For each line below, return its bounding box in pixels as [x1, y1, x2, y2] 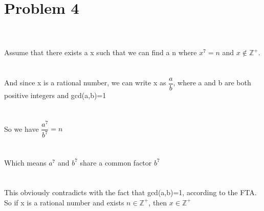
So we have [4, 123, 39, 134]
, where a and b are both [173, 77, 251, 88]
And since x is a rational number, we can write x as [4, 77, 166, 88]
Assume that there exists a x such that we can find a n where [4, 47, 197, 58]
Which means [4, 157, 47, 168]
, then [148, 197, 167, 207]
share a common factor [80, 157, 152, 168]
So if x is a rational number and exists [4, 197, 124, 207]
